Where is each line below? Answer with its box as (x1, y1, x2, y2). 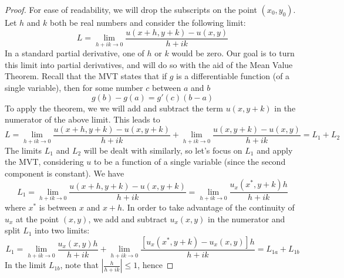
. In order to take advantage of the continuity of (122, 201, 295, 213)
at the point (16, 212, 59, 225)
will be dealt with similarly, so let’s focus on (83, 144, 242, 156)
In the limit (5, 259, 46, 271)
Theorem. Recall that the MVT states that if (5, 70, 167, 82)
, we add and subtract (88, 212, 167, 225)
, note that (60, 259, 99, 271)
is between (39, 201, 77, 213)
